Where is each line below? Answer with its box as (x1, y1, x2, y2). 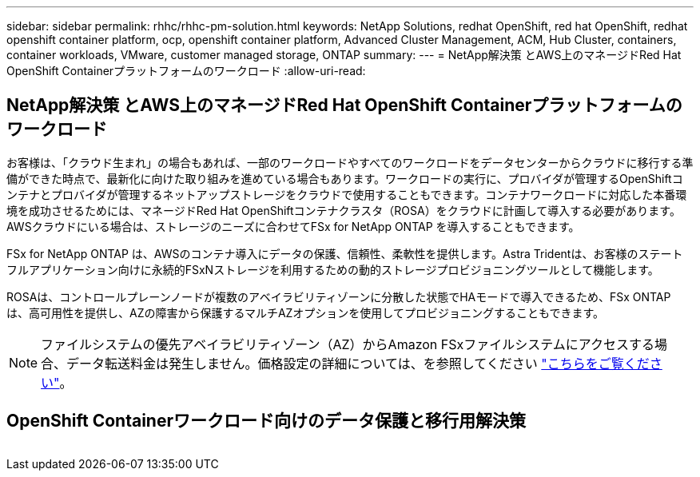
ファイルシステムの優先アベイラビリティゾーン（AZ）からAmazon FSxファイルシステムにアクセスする (41, 336, 654, 352)
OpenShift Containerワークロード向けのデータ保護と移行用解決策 (6, 411, 527, 431)
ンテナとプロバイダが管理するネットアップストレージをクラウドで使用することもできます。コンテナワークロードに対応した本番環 (6, 187, 687, 201)
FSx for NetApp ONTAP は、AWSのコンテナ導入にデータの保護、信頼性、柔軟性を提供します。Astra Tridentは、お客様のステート (6, 246, 683, 260)
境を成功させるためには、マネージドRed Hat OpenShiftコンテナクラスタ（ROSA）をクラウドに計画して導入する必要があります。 (6, 203, 681, 217)
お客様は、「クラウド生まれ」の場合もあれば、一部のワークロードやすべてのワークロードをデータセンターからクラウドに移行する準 (6, 155, 694, 169)
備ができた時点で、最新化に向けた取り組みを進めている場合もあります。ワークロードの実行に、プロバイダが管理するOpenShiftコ (6, 171, 683, 185)
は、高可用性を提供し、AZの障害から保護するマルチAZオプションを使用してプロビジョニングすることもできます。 (6, 305, 604, 320)
